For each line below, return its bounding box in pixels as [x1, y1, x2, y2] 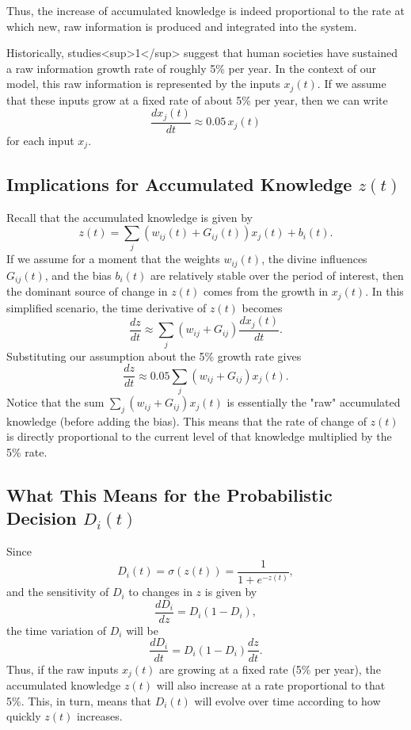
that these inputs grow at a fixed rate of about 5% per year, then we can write [6, 91, 388, 108]
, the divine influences [261, 250, 367, 267]
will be [126, 621, 158, 638]
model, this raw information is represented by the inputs [6, 75, 280, 92]
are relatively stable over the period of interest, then [150, 266, 404, 283]
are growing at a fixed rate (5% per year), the [159, 660, 381, 677]
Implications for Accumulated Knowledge [6, 171, 352, 196]
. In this [365, 283, 404, 300]
